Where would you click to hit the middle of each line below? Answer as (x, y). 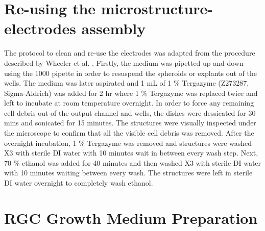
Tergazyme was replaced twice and (203, 93)
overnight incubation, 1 (40, 143)
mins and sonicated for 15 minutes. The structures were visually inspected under (130, 123)
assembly (114, 28)
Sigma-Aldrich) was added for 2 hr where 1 (71, 93)
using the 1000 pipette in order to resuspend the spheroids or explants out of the (130, 73)
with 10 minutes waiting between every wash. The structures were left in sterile (128, 173)
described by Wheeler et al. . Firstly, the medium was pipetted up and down (124, 62)
